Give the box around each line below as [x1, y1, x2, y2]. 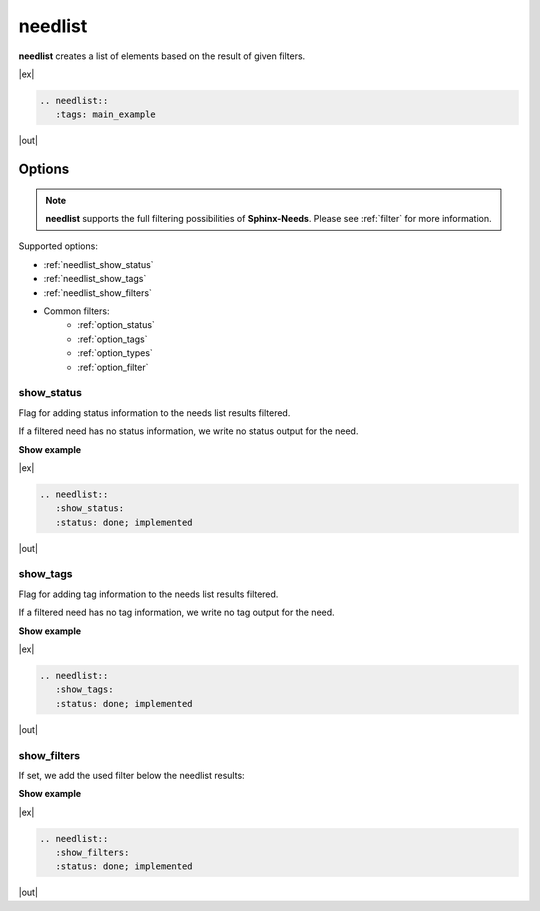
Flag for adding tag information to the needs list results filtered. [18, 588, 279, 600]
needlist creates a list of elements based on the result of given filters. [18, 50, 306, 62]
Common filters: [43, 305, 110, 317]
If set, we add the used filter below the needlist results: [18, 769, 245, 781]
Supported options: [18, 240, 99, 252]
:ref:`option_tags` [77, 333, 148, 345]
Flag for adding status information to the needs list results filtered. [18, 406, 291, 419]
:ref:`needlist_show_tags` [43, 273, 147, 285]
